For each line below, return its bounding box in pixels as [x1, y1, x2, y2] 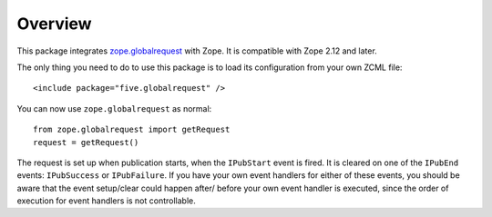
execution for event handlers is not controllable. [16, 195, 196, 206]
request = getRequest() [33, 137, 139, 147]
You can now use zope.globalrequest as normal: [16, 103, 212, 113]
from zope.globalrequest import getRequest [33, 124, 231, 135]
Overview [16, 14, 92, 34]
